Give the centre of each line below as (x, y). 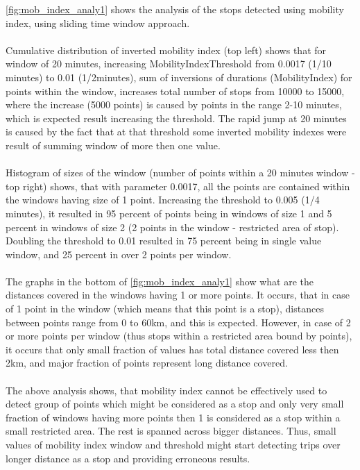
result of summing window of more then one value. (113, 145)
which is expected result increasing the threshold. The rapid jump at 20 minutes (176, 118)
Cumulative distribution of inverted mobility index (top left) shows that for (166, 50)
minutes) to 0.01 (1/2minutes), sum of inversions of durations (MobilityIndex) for (179, 77)
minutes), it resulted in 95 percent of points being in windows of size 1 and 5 (169, 213)
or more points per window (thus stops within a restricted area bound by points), (179, 336)
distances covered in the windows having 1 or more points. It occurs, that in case (178, 295)
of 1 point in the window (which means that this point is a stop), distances (165, 309)
